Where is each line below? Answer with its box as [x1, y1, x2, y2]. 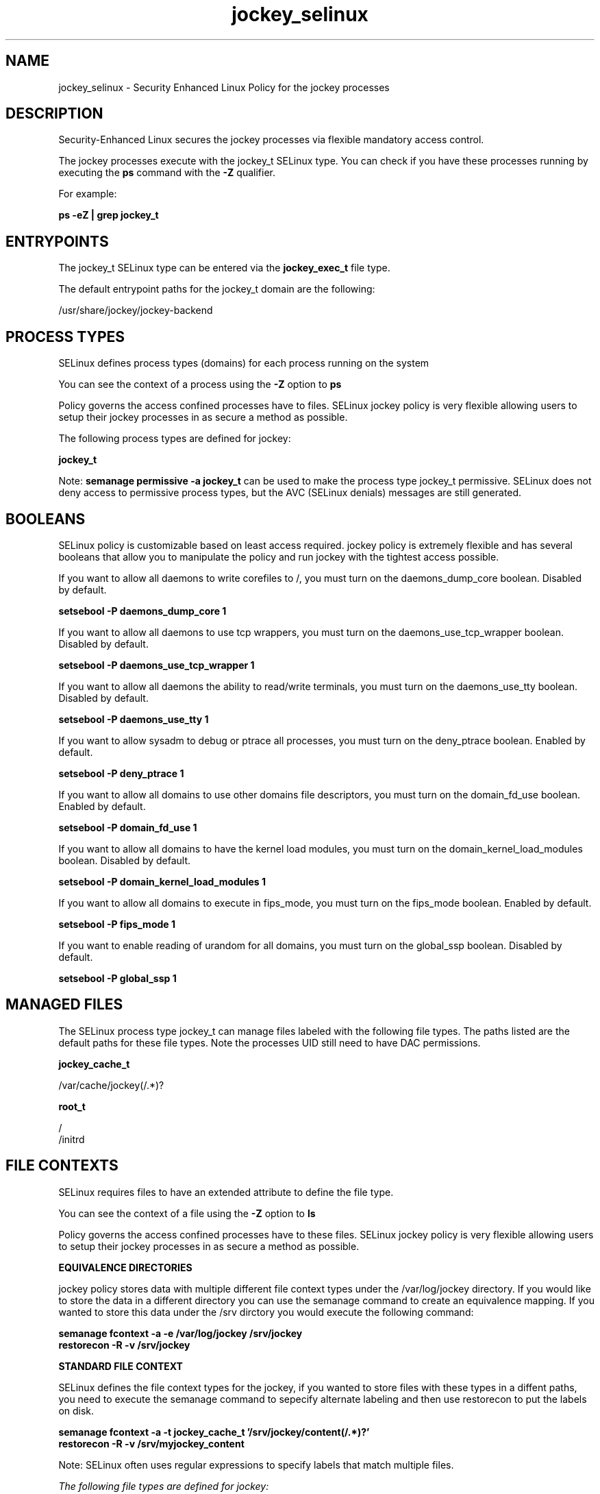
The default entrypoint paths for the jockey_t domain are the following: [58, 283, 375, 295]
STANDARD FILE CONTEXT [58, 1360, 183, 1372]
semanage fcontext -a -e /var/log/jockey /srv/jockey [58, 1327, 303, 1339]
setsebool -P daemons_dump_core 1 [58, 604, 227, 617]
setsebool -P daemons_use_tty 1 [58, 713, 209, 725]
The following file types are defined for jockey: [58, 1480, 269, 1492]
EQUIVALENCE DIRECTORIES [58, 1261, 192, 1273]
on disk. [58, 1404, 95, 1417]
